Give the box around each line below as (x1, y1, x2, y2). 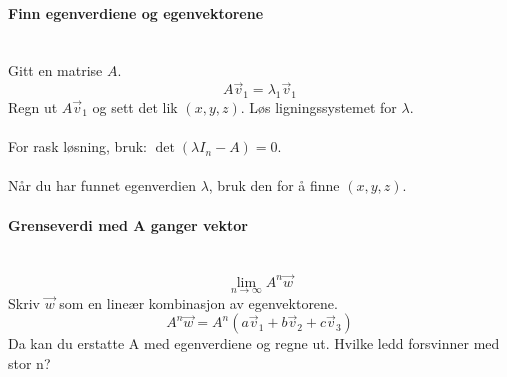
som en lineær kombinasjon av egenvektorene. (59, 292, 338, 313)
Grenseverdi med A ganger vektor (8, 214, 248, 235)
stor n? (8, 352, 51, 373)
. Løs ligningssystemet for (240, 97, 397, 117)
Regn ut (8, 97, 58, 117)
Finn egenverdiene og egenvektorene (8, 2, 264, 23)
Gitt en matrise (8, 60, 103, 81)
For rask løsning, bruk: (8, 136, 147, 157)
